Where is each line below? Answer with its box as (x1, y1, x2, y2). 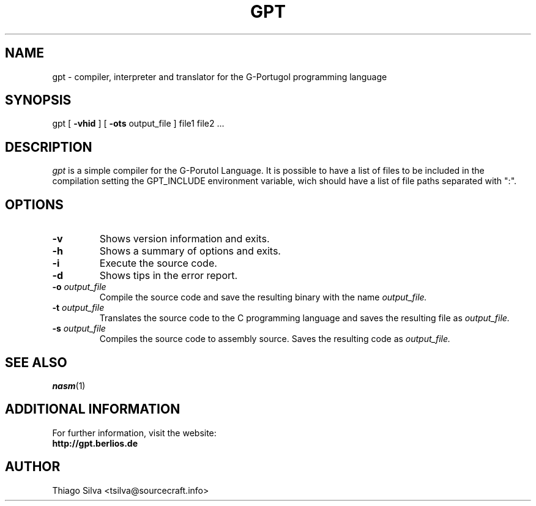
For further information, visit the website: (52, 427, 217, 438)
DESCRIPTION (5, 139, 92, 155)
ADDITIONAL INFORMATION (5, 401, 181, 417)
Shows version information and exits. (99, 233, 270, 245)
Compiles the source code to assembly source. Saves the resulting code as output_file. (99, 333, 451, 344)
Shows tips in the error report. (99, 269, 238, 282)
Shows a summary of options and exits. (99, 245, 281, 258)
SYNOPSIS (5, 92, 72, 108)
